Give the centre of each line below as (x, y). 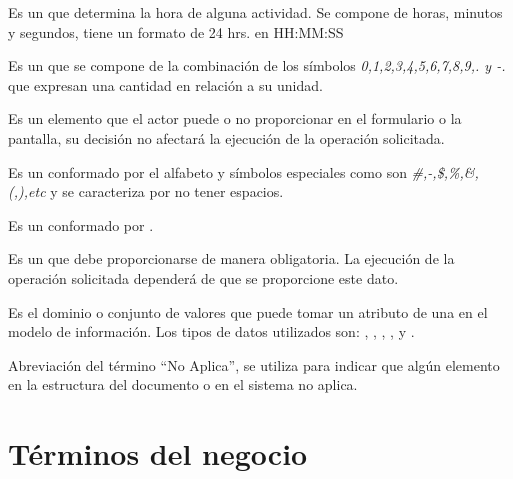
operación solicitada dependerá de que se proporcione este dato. (203, 277)
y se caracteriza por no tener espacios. (167, 191)
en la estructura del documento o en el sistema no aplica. (183, 384)
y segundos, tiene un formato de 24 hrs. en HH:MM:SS (176, 31)
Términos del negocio (158, 453)
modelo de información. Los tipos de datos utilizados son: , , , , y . (211, 331)
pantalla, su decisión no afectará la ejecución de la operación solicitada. (226, 137)
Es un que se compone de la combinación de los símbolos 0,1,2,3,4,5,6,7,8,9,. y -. (257, 65)
